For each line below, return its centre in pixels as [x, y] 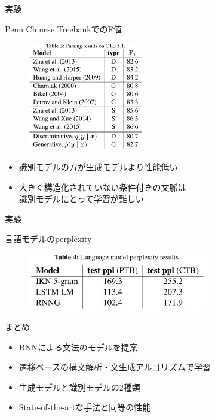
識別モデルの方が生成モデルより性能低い [98, 167]
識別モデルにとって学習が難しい [81, 199]
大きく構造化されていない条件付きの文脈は [102, 187]
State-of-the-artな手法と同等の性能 [85, 407]
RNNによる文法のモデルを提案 [78, 347]
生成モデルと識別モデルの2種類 [79, 387]
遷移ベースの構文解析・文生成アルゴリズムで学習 [115, 367]
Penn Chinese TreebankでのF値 [63, 28]
